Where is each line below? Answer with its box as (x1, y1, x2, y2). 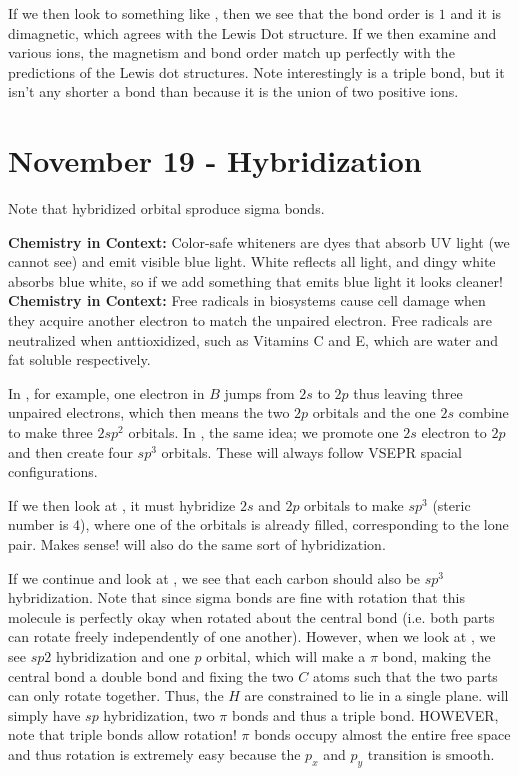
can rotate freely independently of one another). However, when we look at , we (8, 626, 496, 647)
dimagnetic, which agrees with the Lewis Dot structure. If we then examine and (8, 22, 497, 43)
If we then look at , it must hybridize (8, 494, 236, 515)
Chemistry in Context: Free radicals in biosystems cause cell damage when (8, 290, 486, 311)
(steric (432, 494, 471, 515)
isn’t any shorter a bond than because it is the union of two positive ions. (8, 81, 459, 102)
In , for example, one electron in (8, 382, 205, 403)
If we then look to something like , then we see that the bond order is (8, 3, 435, 23)
